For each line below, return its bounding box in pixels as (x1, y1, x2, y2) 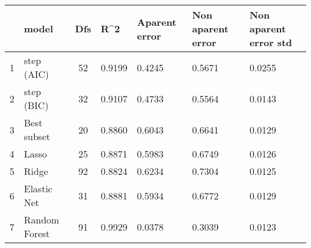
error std (249, 35, 292, 49)
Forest (24, 226, 50, 240)
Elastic (24, 182, 53, 195)
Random (24, 213, 59, 226)
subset (24, 129, 50, 143)
